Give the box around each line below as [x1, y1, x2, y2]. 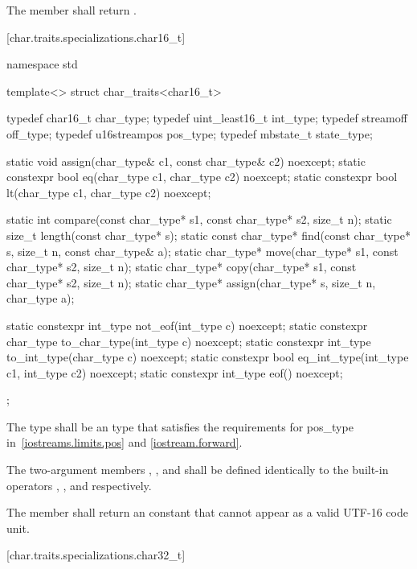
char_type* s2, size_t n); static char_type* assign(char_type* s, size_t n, [6, 274, 376, 291]
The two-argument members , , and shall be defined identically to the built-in [6, 461, 389, 478]
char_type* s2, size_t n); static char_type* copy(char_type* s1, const [6, 258, 357, 275]
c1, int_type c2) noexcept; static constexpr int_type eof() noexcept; [6, 364, 343, 381]
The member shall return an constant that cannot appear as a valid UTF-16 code [6, 504, 408, 521]
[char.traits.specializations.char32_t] [6, 546, 186, 563]
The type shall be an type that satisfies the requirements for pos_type [6, 418, 354, 435]
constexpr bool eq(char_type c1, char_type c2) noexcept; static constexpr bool [6, 168, 398, 185]
